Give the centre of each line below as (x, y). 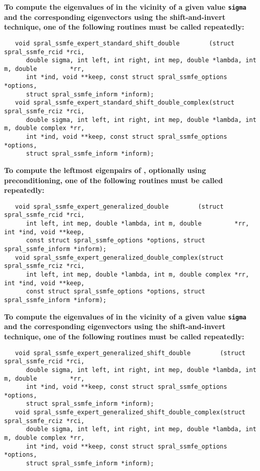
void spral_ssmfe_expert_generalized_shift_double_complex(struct (130, 413)
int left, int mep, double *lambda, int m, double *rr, (137, 224)
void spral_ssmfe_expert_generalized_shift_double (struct (130, 353)
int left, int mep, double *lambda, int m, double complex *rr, (137, 275)
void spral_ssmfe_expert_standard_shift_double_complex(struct (125, 103)
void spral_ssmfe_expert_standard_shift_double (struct (125, 43)
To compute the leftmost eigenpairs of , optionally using (105, 170)
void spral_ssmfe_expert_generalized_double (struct (119, 206)
